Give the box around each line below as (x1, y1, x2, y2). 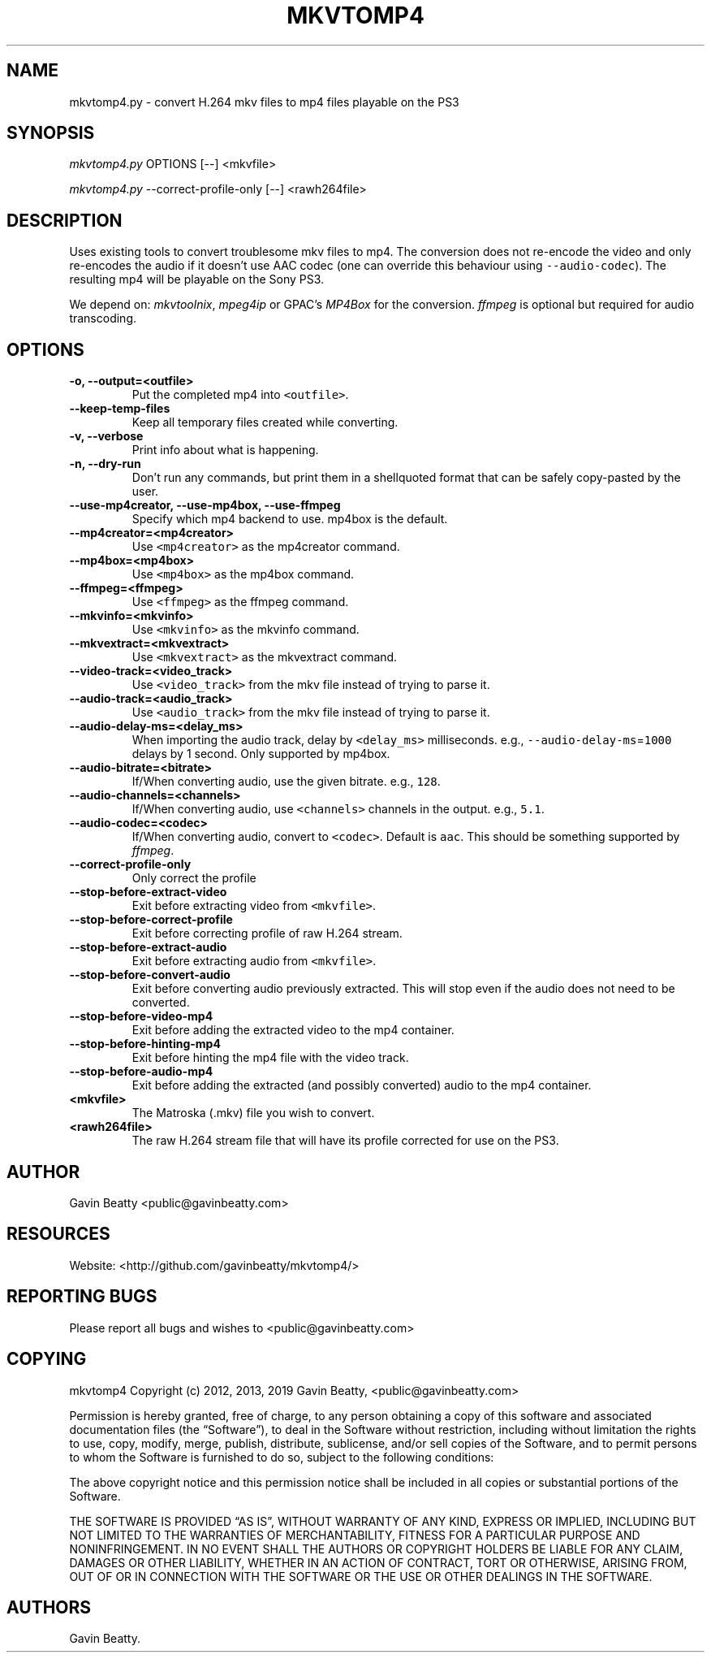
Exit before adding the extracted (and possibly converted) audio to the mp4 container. (131, 1078, 592, 1093)
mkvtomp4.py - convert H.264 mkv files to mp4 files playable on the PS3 (69, 94, 459, 109)
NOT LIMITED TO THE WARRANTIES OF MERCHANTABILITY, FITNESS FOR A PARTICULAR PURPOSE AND (69, 1527, 640, 1542)
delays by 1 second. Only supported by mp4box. (131, 747, 390, 761)
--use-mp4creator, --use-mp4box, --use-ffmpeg (69, 498, 341, 513)
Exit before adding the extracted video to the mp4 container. (131, 1023, 455, 1037)
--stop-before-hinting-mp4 (69, 1037, 221, 1051)
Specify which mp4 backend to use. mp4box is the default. (131, 512, 448, 526)
